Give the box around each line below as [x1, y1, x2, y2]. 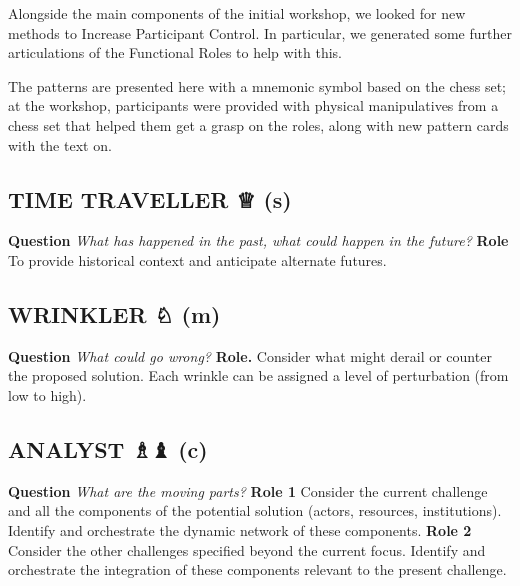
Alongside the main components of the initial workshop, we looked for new [8, 3, 466, 23]
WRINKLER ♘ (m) [8, 298, 221, 329]
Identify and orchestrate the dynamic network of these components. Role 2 [8, 519, 472, 540]
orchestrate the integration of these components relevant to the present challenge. [8, 559, 507, 580]
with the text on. [8, 134, 112, 155]
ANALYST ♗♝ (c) [8, 433, 208, 464]
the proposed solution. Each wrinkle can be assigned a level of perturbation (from [8, 365, 509, 386]
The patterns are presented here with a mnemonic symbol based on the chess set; [8, 75, 507, 96]
